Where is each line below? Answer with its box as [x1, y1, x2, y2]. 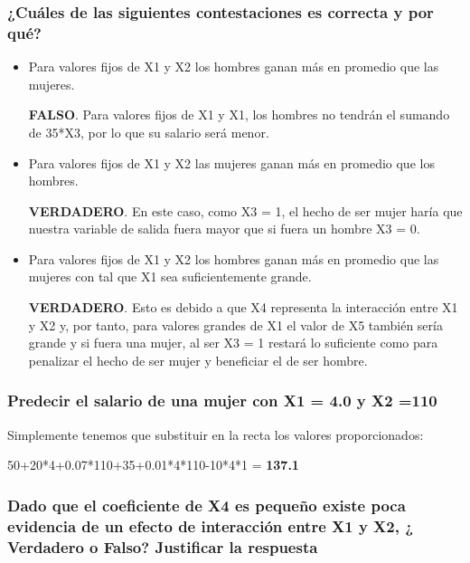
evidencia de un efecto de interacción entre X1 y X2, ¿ [7, 514, 414, 537]
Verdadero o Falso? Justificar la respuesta [7, 535, 318, 558]
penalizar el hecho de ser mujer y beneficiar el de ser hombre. [28, 350, 368, 369]
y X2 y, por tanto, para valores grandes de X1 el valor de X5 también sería [28, 315, 443, 334]
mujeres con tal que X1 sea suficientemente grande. [28, 267, 312, 286]
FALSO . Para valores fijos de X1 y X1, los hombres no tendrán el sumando [28, 105, 450, 124]
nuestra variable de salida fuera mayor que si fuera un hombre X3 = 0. [28, 219, 420, 238]
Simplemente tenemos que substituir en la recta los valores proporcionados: [7, 425, 424, 444]
